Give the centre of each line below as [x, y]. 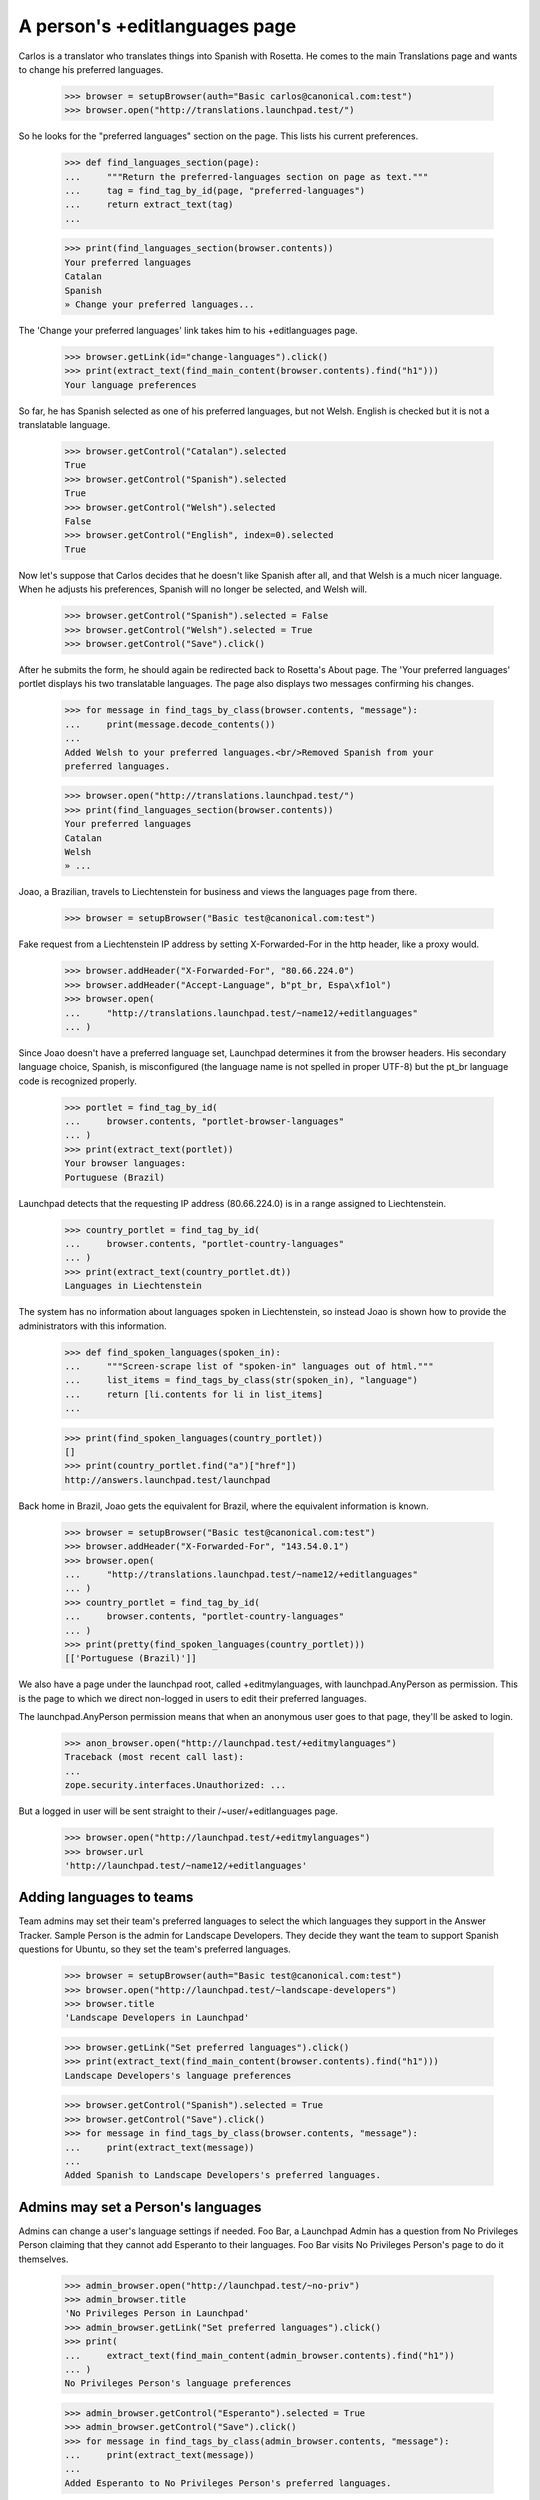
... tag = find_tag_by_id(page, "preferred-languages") [215, 191]
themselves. [43, 2259]
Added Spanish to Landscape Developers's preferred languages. [223, 2175]
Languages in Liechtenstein [133, 1286]
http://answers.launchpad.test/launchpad [167, 1479]
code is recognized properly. [77, 1081]
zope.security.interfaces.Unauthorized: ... [175, 1785]
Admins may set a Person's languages [140, 2206]
